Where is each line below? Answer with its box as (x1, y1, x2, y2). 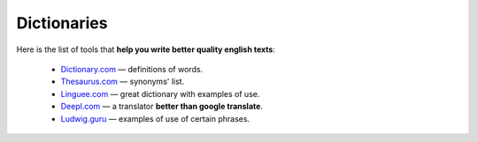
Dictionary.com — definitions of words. (60, 64, 204, 74)
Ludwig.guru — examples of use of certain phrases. (60, 113, 251, 123)
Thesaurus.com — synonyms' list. (60, 76, 185, 87)
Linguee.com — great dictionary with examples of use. (60, 88, 260, 99)
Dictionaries (16, 13, 108, 33)
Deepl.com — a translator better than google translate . (60, 101, 263, 112)
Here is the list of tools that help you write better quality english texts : (16, 44, 276, 55)
